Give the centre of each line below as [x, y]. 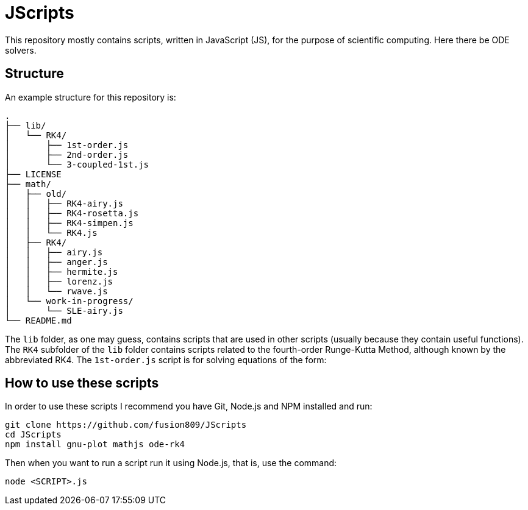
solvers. [21, 50]
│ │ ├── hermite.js [62, 271]
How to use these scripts [82, 383]
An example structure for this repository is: [91, 97]
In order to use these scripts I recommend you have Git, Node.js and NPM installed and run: [189, 406]
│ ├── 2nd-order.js [67, 154]
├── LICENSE [33, 174]
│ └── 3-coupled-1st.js [77, 164]
